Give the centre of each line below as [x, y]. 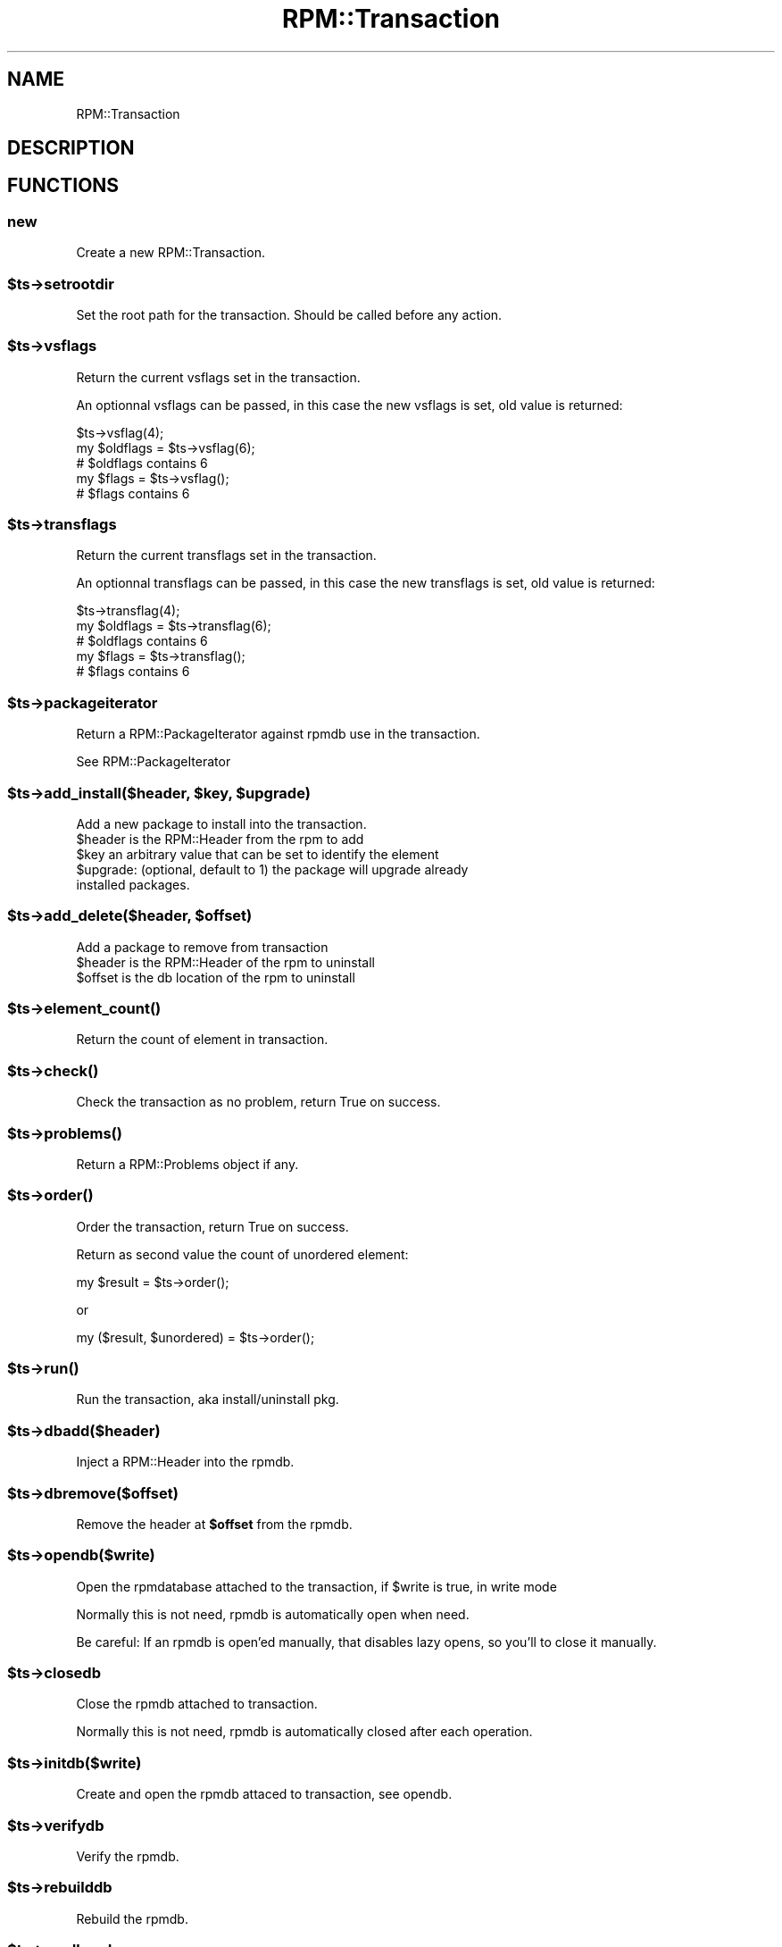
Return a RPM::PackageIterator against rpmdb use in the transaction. [278, 734]
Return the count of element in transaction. [202, 1040]
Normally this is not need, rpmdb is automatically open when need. [273, 1614]
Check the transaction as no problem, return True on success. [258, 1102]
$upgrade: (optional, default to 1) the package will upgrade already [272, 869]
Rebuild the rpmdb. [132, 1918]
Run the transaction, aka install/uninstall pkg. [208, 1400]
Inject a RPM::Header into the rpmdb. [185, 1462]
